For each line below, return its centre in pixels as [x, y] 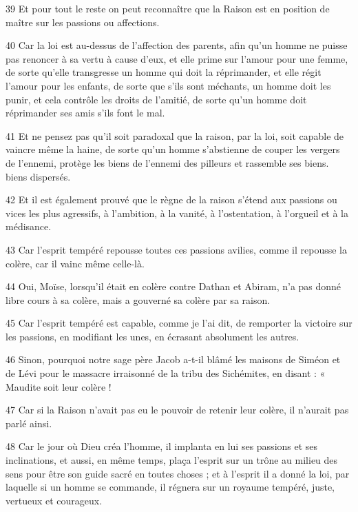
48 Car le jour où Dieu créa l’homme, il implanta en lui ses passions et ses [162, 446]
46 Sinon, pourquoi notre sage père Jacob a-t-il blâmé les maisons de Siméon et [173, 359]
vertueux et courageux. [54, 500]
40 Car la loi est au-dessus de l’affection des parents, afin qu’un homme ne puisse [177, 45]
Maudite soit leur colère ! [59, 386]
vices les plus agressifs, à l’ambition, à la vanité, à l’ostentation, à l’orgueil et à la [177, 213]
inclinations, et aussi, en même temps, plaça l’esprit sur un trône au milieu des [172, 460]
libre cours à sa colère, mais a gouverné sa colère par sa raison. [138, 299]
